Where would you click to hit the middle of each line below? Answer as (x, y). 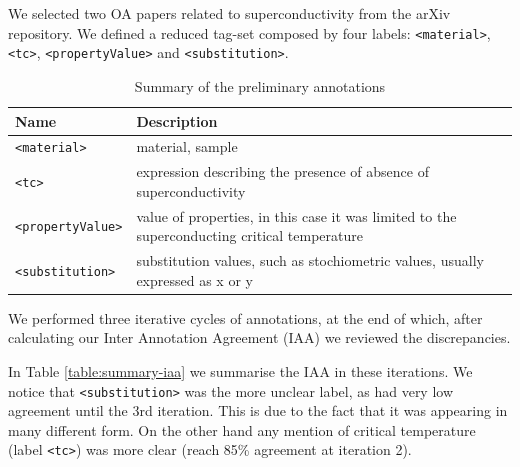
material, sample (187, 146)
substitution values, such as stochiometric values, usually (310, 260)
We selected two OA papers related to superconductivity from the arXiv (229, 13)
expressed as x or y (194, 279)
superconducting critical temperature (249, 235)
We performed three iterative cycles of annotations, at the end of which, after (245, 317)
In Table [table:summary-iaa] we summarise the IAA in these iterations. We (240, 371)
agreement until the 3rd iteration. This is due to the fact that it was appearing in (258, 410)
